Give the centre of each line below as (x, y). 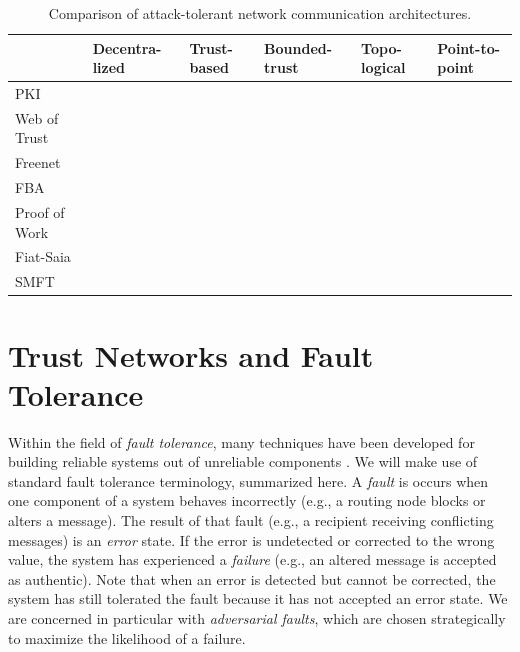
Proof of (40, 212)
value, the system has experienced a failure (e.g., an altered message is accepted (252, 559)
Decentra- (127, 47)
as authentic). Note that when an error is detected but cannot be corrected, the (252, 578)
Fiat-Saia (43, 256)
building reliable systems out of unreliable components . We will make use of (243, 461)
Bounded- (298, 47)
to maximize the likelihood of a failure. (127, 637)
